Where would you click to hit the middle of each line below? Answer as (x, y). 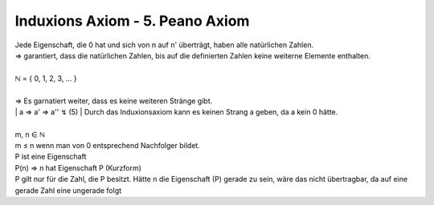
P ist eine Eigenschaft (51, 157)
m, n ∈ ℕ (30, 134)
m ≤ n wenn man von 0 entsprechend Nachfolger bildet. (107, 146)
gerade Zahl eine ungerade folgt (68, 190)
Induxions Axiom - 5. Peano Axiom (132, 21)
